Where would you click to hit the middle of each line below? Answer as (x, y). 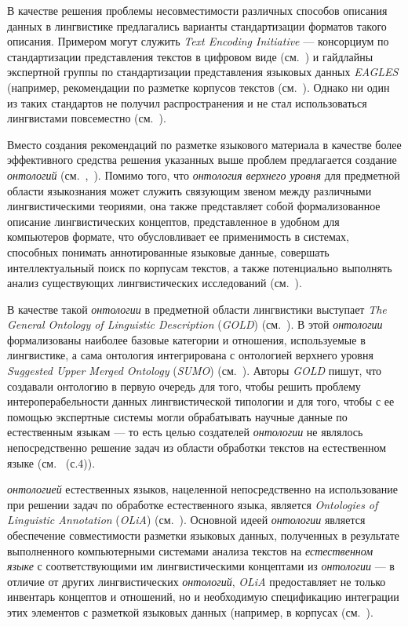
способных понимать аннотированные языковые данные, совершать (168, 251)
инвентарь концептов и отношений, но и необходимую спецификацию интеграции (203, 597)
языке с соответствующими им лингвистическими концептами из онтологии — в (201, 566)
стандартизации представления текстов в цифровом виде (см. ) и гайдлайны (190, 56)
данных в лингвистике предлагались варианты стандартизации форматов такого (197, 25)
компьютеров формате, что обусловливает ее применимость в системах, (178, 237)
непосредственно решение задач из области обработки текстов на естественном (197, 448)
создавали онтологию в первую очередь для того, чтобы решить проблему (184, 386)
